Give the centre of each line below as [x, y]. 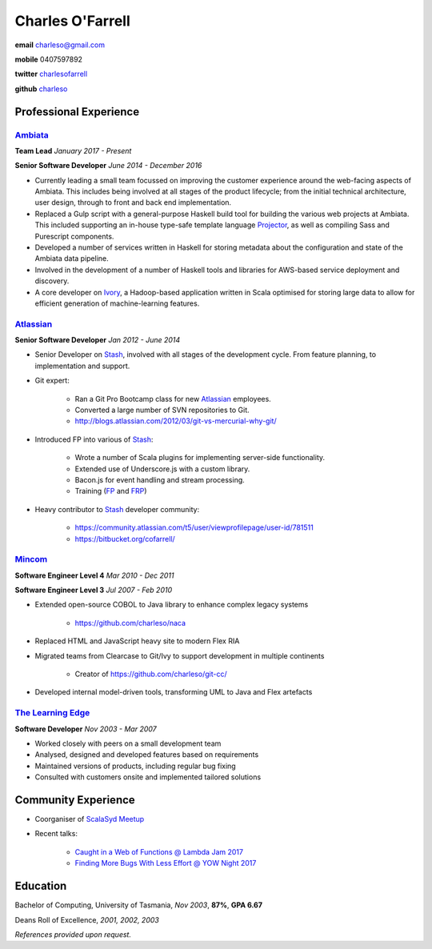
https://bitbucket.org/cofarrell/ [125, 539]
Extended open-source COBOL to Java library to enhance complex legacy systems [172, 605]
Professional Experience [77, 112]
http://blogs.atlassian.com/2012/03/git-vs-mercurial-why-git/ [176, 421]
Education [41, 886]
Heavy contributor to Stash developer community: [117, 509]
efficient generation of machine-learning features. [117, 303]
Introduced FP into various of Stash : [94, 439]
